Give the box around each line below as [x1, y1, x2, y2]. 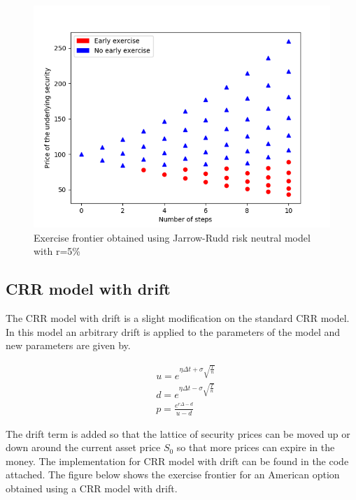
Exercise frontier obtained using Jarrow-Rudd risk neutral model [34, 230, 311, 244]
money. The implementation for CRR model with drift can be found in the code [6, 453, 349, 468]
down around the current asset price [6, 440, 161, 455]
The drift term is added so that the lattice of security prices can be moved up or [6, 426, 350, 441]
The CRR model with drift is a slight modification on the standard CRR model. [6, 310, 350, 325]
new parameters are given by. [6, 338, 131, 353]
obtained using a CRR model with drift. [6, 480, 178, 495]
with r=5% [34, 244, 80, 258]
